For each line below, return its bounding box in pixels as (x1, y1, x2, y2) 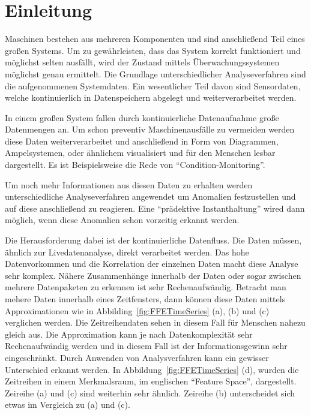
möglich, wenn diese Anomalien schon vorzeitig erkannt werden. (5, 213, 240, 226)
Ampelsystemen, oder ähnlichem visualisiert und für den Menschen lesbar (5, 146, 276, 159)
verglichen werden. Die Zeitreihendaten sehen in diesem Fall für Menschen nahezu (5, 316, 306, 329)
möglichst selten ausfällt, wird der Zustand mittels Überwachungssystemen (5, 56, 280, 68)
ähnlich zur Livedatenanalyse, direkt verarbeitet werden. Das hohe (5, 245, 249, 258)
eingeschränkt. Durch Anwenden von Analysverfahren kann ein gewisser (5, 351, 269, 363)
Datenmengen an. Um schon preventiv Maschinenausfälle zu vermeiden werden (5, 123, 295, 136)
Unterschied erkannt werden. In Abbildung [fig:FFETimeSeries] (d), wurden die (5, 363, 299, 375)
